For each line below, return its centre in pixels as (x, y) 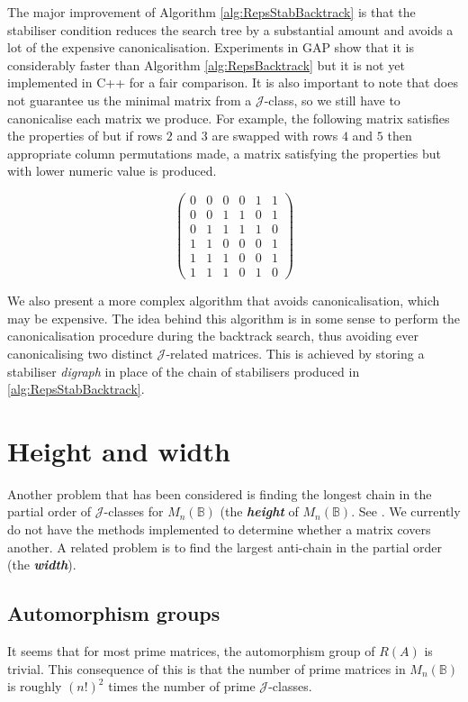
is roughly (35, 686)
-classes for (134, 511)
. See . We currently (406, 511)
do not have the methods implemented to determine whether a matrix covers (219, 529)
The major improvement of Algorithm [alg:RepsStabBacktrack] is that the (211, 12)
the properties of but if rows (85, 136)
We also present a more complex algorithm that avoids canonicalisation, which (224, 301)
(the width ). (42, 565)
